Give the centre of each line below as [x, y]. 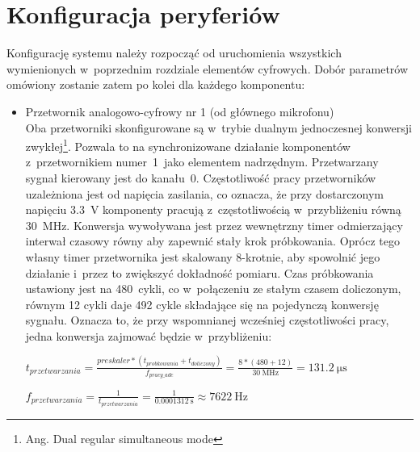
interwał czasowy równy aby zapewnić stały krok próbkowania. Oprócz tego [212, 241]
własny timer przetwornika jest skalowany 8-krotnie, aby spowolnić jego [203, 256]
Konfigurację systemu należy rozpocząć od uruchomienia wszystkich [174, 53]
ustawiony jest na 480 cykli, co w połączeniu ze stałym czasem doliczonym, [213, 289]
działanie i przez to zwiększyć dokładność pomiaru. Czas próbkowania [199, 272]
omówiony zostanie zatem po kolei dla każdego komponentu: [156, 84]
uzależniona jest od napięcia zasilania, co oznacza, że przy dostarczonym [205, 193]
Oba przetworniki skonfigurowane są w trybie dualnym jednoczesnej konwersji [218, 127]
